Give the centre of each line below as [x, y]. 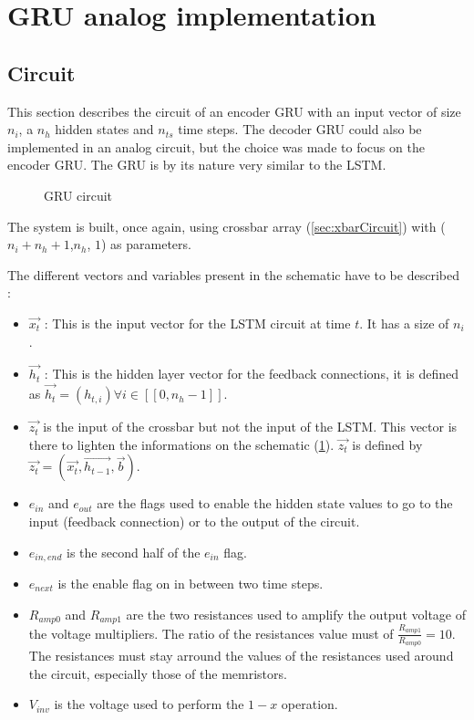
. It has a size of [404, 323]
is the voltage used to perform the [149, 704]
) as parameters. [146, 244]
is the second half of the [134, 552]
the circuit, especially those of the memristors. [158, 673]
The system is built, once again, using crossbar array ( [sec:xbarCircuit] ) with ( [227, 226]
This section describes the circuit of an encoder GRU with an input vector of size [234, 111]
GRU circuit [78, 195]
